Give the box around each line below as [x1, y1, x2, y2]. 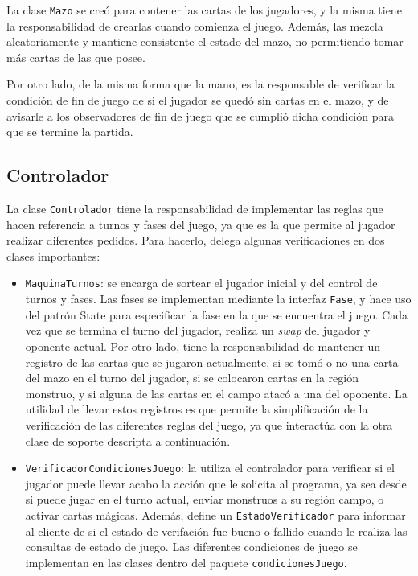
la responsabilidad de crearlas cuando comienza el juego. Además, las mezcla [6, 17, 383, 34]
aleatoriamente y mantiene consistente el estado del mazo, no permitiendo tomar [6, 33, 404, 50]
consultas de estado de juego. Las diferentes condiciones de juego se [25, 538, 358, 555]
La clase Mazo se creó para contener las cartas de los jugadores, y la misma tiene [6, 2, 402, 18]
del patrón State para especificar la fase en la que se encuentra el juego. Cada [25, 306, 408, 323]
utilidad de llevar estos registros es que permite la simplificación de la [25, 401, 368, 418]
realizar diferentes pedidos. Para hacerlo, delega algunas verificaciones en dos [6, 232, 385, 249]
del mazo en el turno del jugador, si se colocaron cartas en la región [25, 369, 359, 386]
